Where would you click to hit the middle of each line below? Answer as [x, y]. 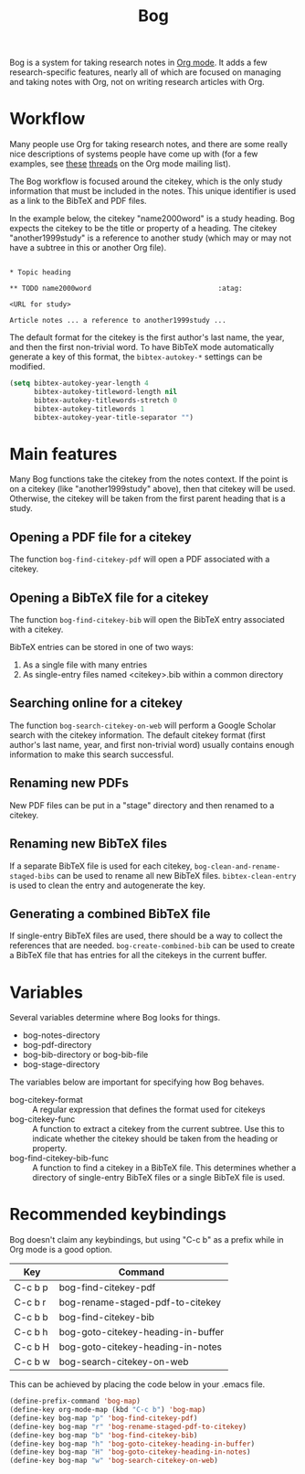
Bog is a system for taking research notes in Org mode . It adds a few [138, 63]
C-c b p [31, 1287]
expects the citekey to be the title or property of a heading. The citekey [143, 229]
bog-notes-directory [61, 1035]
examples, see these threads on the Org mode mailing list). [120, 164]
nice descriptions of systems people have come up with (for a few [134, 154]
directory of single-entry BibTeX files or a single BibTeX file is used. [159, 1178]
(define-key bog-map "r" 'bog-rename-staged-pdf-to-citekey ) [128, 1426]
